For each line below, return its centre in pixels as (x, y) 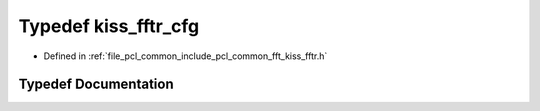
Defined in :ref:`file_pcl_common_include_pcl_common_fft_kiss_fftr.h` (185, 56)
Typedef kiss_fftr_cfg (109, 26)
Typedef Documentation (96, 84)
